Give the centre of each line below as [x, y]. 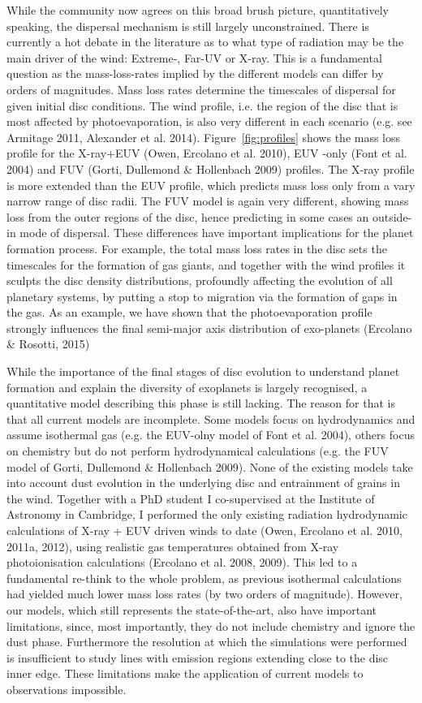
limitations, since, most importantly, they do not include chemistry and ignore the [211, 625]
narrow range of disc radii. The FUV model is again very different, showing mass [208, 201]
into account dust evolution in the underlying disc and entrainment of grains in [203, 483]
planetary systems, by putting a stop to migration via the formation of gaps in [202, 296]
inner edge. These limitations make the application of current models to [185, 673]
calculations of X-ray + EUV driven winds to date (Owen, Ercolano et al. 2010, [205, 530]
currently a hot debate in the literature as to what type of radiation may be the [205, 42]
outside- [392, 216]
